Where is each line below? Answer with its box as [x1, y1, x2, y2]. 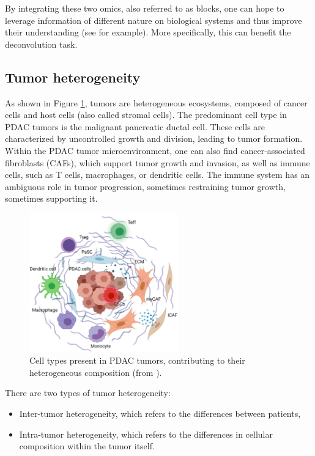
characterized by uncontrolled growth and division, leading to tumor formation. [5, 132, 303, 145]
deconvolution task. [5, 37, 78, 50]
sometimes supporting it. [5, 192, 98, 205]
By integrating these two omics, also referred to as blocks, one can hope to [5, 2, 284, 14]
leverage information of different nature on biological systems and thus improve [5, 13, 302, 26]
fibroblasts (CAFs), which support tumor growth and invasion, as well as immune [5, 156, 310, 169]
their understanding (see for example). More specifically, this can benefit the [5, 26, 291, 39]
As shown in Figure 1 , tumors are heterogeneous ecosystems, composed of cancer [5, 96, 308, 109]
